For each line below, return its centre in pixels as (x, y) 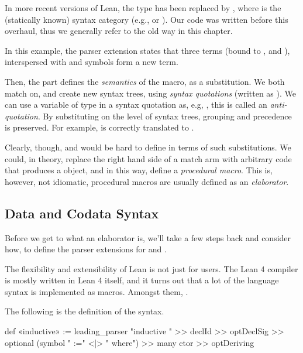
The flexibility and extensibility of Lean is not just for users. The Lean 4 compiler (151, 268)
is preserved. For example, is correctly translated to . (99, 127)
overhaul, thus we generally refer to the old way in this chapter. (119, 31)
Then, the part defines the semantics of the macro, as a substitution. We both (145, 81)
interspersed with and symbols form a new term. (92, 62)
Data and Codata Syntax (82, 213)
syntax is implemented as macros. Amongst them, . (97, 291)
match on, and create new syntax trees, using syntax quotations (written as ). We (150, 93)
